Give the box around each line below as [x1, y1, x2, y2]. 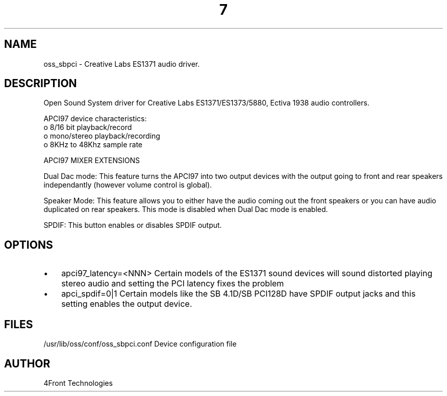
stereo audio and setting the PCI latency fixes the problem [61, 278, 284, 289]
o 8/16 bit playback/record [43, 123, 132, 132]
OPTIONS [4, 238, 53, 251]
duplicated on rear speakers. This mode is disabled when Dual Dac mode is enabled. [43, 205, 328, 214]
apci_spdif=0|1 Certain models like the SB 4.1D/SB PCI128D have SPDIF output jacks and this [61, 288, 416, 299]
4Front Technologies [43, 378, 113, 387]
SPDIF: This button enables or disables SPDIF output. [43, 221, 222, 230]
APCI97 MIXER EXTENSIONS [43, 156, 140, 165]
